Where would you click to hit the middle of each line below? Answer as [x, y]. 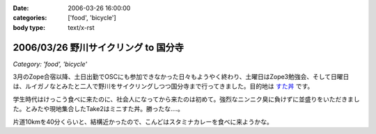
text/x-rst [81, 27]
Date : [21, 8]
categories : [30, 18]
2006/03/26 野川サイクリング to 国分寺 [98, 48]
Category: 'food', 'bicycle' [50, 64]
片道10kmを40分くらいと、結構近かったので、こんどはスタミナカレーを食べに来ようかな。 [143, 122]
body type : [29, 27]
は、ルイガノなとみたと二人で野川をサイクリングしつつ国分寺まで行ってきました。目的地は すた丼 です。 [163, 86]
